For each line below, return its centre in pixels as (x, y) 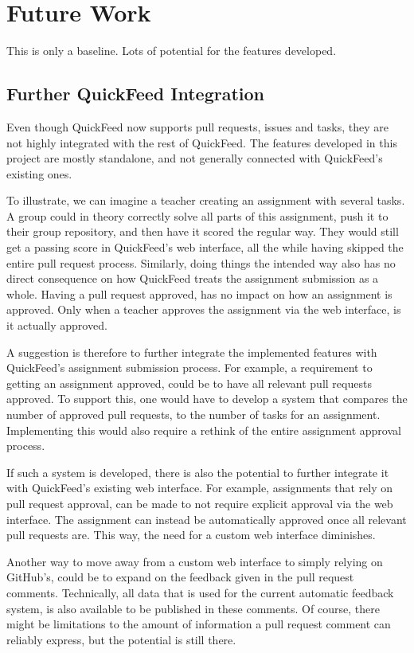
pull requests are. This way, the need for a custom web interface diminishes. (191, 535)
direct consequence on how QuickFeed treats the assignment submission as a (193, 278)
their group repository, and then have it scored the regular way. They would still (203, 231)
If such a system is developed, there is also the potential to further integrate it (198, 472)
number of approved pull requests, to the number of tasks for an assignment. (193, 414)
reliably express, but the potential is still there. (121, 639)
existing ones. (39, 173)
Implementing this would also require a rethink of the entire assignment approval (204, 430)
